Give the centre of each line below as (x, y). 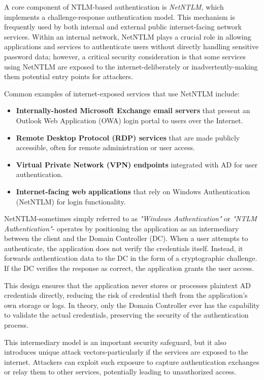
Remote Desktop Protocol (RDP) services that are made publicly (128, 137)
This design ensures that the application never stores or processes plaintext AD (127, 285)
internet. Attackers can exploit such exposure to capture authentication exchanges (132, 361)
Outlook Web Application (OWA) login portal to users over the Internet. (129, 120)
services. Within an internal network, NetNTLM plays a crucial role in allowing (128, 36)
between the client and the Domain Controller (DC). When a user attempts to (126, 238)
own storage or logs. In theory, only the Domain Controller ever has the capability (132, 305)
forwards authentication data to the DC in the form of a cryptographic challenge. (131, 258)
